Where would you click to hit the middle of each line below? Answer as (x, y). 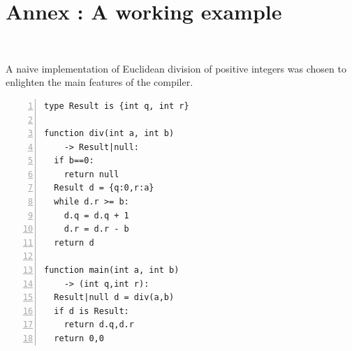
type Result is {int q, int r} (117, 106)
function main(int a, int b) (112, 270)
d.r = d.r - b (96, 229)
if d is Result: (91, 311)
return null (91, 174)
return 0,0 (79, 338)
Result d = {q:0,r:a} (104, 188)
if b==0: (74, 161)
